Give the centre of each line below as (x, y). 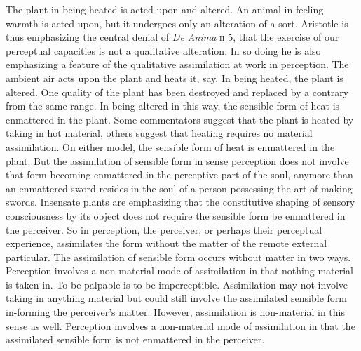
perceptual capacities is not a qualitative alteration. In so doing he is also (163, 50)
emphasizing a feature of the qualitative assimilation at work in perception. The (177, 64)
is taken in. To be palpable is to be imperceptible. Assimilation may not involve (177, 284)
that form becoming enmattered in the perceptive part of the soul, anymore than (179, 174)
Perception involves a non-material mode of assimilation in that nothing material (180, 271)
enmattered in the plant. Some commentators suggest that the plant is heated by (180, 119)
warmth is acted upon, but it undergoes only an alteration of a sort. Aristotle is (177, 23)
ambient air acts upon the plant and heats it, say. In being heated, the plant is (175, 78)
